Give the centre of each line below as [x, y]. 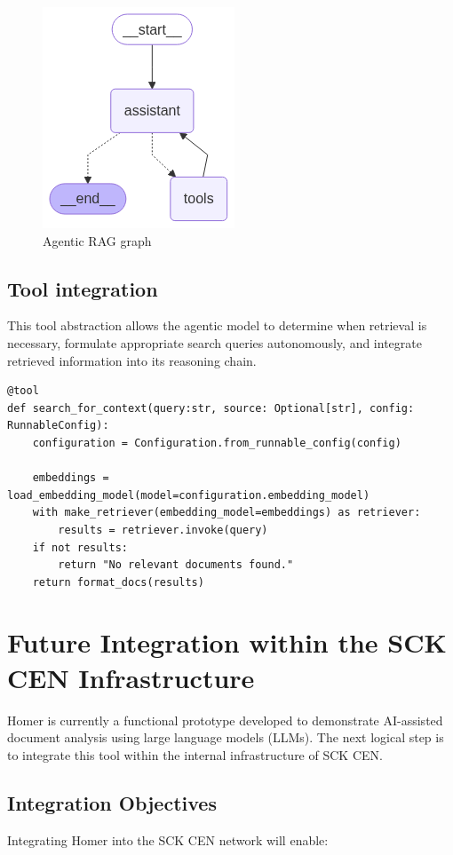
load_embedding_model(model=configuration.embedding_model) [189, 495]
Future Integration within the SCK [227, 642]
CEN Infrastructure [131, 677]
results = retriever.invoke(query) [163, 530]
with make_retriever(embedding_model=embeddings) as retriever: [226, 513]
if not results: [80, 547]
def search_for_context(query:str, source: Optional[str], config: [211, 408]
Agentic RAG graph [97, 240]
